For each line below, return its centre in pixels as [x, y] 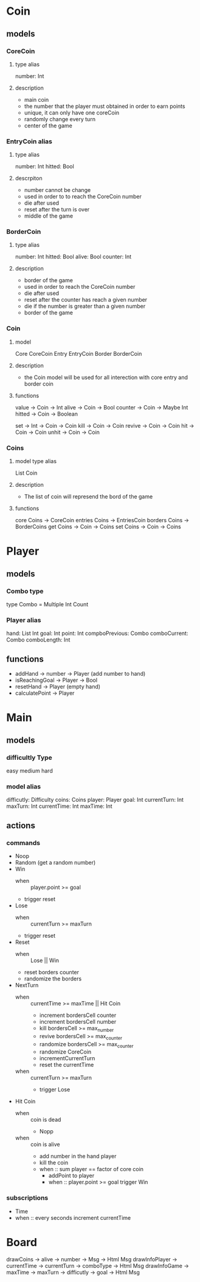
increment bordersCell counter [78, 1015]
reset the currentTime [67, 1065]
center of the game [48, 126]
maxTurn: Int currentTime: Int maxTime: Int [59, 806]
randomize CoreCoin [65, 1052]
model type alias [36, 461]
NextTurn [27, 985]
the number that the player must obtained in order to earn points [105, 106]
